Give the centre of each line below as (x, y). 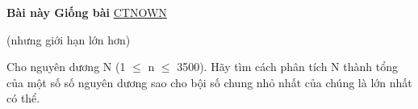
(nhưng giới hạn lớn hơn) (69, 39)
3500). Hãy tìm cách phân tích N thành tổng (287, 67)
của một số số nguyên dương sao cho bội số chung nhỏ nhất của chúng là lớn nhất (209, 82)
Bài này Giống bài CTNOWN (87, 12)
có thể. (23, 98)
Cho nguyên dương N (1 (66, 67)
